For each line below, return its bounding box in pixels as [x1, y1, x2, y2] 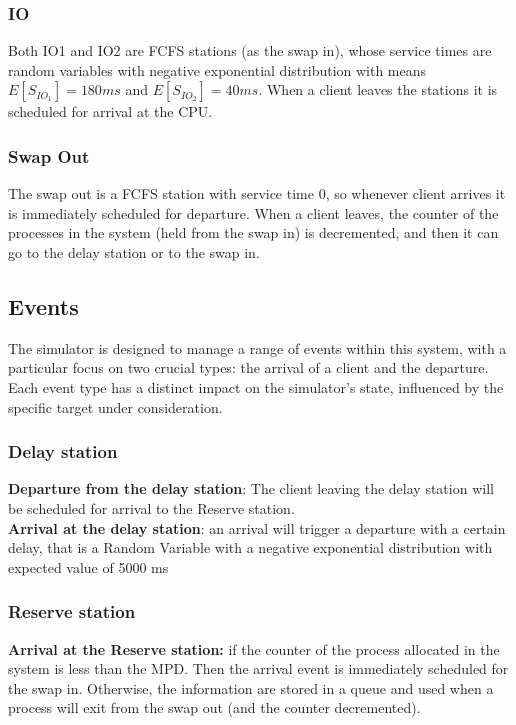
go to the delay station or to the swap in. [8, 242, 260, 262]
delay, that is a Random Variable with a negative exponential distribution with [8, 537, 493, 558]
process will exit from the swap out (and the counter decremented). [8, 697, 421, 718]
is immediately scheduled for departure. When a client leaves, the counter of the [8, 202, 499, 223]
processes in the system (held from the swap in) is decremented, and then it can [8, 222, 499, 243]
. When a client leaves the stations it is [258, 79, 498, 100]
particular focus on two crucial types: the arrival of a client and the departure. [8, 357, 489, 378]
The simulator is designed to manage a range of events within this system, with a [8, 337, 507, 358]
